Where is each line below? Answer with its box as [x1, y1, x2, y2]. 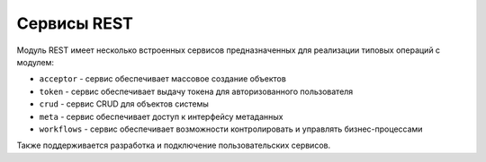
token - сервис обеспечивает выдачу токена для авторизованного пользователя [39, 86, 354, 97]
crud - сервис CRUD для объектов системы [39, 98, 209, 109]
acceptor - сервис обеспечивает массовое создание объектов [39, 73, 287, 84]
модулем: [16, 56, 54, 67]
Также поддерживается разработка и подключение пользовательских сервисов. [16, 140, 331, 151]
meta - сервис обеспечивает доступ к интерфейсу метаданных [39, 111, 283, 122]
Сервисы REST [16, 13, 134, 33]
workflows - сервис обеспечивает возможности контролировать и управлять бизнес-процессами [39, 124, 423, 134]
